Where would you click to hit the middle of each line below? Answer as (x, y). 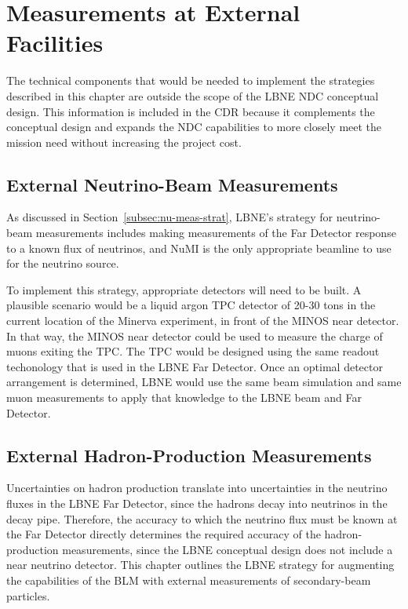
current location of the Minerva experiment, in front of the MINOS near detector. (203, 321)
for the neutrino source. (63, 263)
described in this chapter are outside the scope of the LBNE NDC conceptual (193, 95)
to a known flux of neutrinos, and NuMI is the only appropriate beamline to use (199, 248)
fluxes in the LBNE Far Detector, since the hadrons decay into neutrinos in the (197, 503)
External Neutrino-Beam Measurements (172, 184)
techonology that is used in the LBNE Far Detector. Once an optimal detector (195, 366)
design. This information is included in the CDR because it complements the (191, 111)
